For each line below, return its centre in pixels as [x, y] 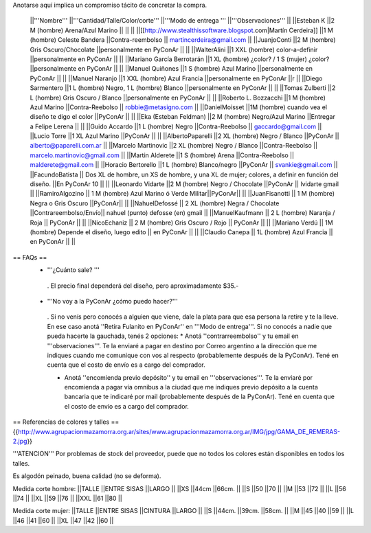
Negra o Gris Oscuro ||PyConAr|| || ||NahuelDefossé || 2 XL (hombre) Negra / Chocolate [155, 203]
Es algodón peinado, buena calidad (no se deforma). [87, 476]
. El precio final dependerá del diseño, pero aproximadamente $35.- [143, 286]
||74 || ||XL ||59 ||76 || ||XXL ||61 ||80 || [68, 498]
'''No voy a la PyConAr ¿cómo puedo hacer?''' [112, 301]
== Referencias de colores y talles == [66, 422]
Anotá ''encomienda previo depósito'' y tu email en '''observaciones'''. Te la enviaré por [188, 377]
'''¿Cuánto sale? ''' [73, 270]
